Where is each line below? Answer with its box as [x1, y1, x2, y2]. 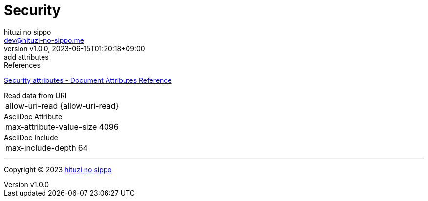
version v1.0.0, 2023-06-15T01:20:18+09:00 [4, 44, 145, 53]
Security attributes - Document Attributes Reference [4, 76, 172, 84]
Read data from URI [4, 91, 67, 100]
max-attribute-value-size [5, 121, 97, 132]
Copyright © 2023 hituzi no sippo [4, 165, 112, 174]
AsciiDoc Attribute [4, 112, 63, 121]
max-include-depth [5, 142, 76, 153]
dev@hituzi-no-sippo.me [4, 36, 84, 44]
